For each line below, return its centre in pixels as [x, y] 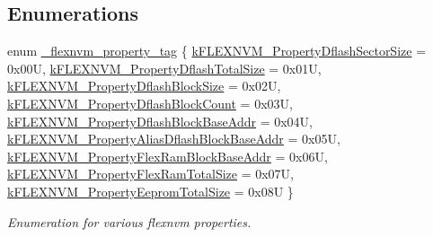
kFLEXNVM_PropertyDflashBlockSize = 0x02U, [144, 86]
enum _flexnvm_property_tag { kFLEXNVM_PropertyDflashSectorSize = [217, 51]
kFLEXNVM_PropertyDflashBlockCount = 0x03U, [150, 103]
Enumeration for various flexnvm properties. [129, 221]
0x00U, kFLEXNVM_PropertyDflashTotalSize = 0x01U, [164, 68]
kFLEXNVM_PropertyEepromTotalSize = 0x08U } [150, 191]
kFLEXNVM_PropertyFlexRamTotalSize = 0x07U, [151, 174]
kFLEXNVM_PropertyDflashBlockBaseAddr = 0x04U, [160, 121]
